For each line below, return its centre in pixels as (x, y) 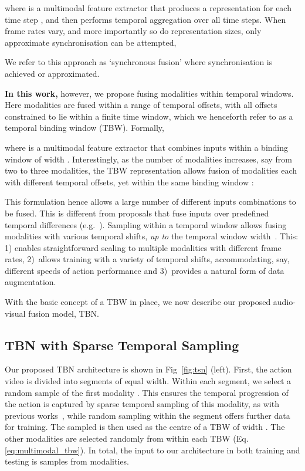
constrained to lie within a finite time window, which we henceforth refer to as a (149, 116)
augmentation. (30, 282)
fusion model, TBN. (64, 313)
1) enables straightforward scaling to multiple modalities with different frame (143, 247)
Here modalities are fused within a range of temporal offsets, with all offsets (141, 105)
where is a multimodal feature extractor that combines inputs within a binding (147, 147)
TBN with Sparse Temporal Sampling (122, 345)
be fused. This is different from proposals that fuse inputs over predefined (137, 213)
